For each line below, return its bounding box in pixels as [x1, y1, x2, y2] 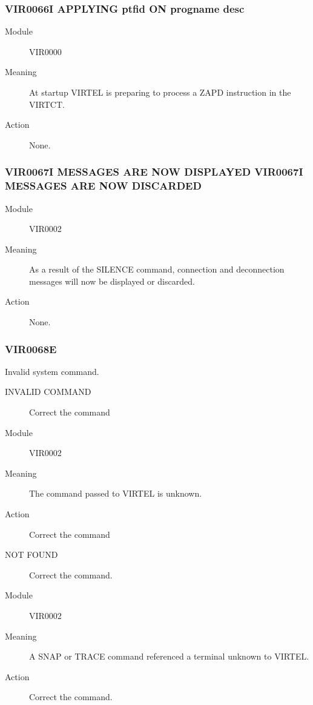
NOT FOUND [5, 548, 58, 561]
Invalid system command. [5, 365, 99, 377]
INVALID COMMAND [5, 385, 91, 398]
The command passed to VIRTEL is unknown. [29, 487, 202, 500]
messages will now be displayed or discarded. [29, 274, 195, 287]
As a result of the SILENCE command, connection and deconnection [29, 263, 285, 276]
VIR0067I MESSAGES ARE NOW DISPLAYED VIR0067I [5, 164, 303, 179]
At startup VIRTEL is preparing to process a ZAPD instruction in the [29, 86, 291, 98]
